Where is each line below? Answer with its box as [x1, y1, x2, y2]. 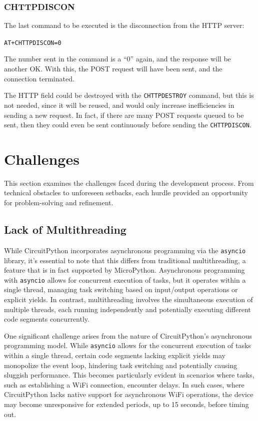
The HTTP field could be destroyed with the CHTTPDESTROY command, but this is [4, 90, 254, 100]
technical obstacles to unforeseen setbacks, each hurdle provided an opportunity [4, 187, 248, 198]
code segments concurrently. [4, 314, 89, 324]
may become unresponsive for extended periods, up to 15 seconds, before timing [4, 399, 249, 409]
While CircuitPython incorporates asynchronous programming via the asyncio [4, 245, 246, 255]
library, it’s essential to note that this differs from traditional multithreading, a [4, 255, 246, 265]
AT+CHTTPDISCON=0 [4, 39, 61, 46]
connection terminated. [4, 73, 74, 83]
